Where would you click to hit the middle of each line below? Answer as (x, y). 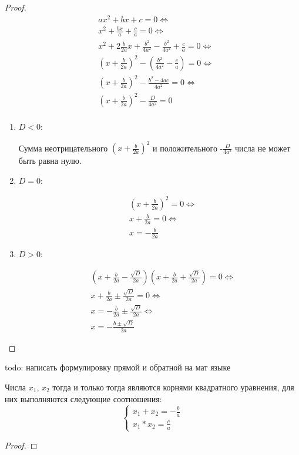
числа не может (263, 148)
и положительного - (188, 148)
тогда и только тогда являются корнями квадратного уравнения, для (173, 387)
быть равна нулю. (50, 161)
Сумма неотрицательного (63, 148)
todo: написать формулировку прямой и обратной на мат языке (118, 367)
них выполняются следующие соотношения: (83, 398)
